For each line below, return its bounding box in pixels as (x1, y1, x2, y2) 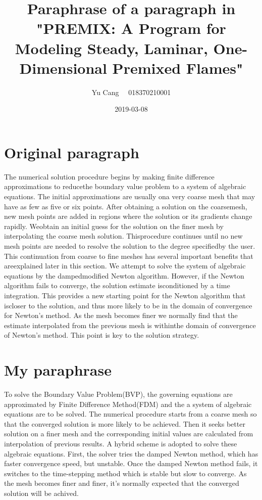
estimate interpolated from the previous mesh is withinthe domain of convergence (4, 320, 256, 330)
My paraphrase (4, 359, 112, 380)
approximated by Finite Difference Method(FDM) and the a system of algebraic (4, 398, 252, 409)
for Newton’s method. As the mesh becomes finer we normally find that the (4, 310, 238, 321)
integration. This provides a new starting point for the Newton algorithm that (4, 290, 246, 300)
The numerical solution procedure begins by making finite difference (4, 171, 215, 181)
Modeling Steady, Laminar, (15, 37, 208, 58)
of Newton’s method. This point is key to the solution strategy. (4, 330, 199, 340)
